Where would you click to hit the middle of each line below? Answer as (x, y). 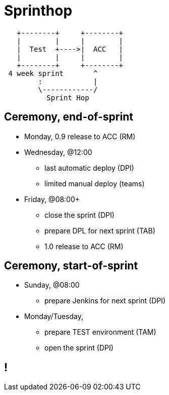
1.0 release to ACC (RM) (84, 246)
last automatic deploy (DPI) (89, 168)
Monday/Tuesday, (54, 317)
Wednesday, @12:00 (58, 152)
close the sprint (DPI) (79, 215)
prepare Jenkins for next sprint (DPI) (105, 301)
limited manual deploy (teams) (95, 183)
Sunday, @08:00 (52, 285)
